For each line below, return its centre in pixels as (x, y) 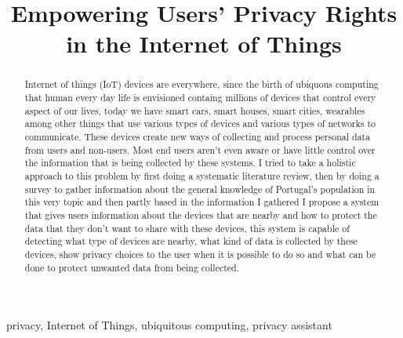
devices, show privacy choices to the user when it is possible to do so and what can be (200, 254)
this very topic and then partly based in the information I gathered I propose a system (202, 202)
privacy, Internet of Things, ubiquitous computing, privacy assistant (169, 325)
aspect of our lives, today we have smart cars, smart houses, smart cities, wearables (195, 110)
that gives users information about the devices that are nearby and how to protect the (201, 214)
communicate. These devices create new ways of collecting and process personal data (198, 136)
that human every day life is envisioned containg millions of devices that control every (200, 98)
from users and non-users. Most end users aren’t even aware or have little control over (200, 149)
